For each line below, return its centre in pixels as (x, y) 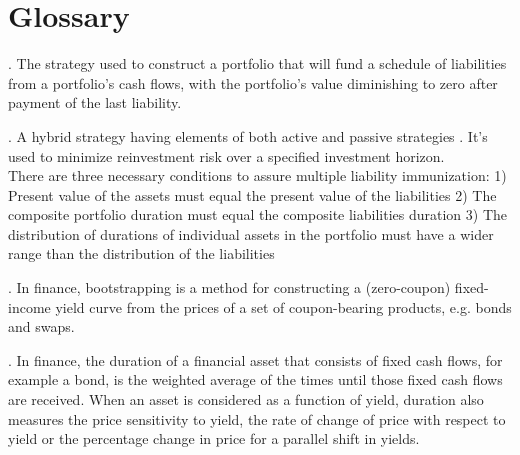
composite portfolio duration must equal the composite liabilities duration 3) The (258, 214)
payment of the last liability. (95, 102)
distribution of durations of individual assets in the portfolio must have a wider (251, 233)
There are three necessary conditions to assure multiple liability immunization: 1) (257, 175)
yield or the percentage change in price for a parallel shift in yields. (214, 438)
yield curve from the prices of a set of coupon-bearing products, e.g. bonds (283, 306)
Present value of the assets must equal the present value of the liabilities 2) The (252, 194)
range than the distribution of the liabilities (141, 253)
